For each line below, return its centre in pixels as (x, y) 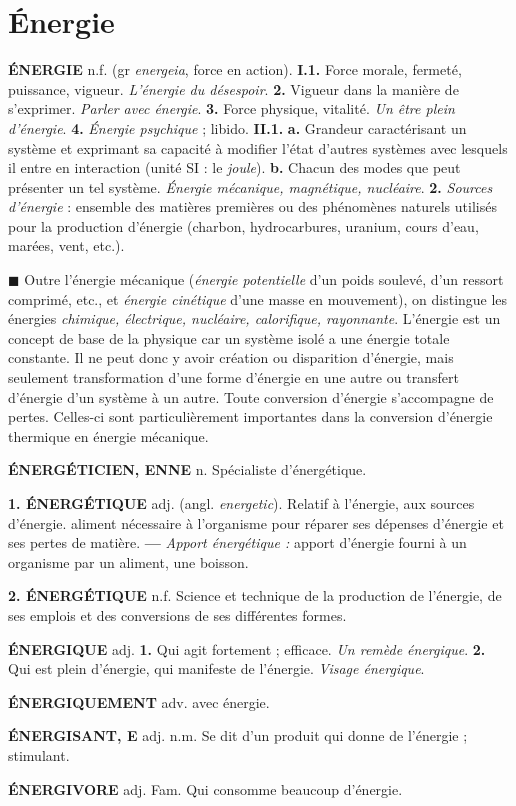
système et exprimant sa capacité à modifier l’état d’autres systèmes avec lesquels (258, 147)
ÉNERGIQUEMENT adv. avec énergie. (139, 701)
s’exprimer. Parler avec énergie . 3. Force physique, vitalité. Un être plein (231, 108)
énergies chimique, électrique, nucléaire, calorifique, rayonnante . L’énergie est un (254, 318)
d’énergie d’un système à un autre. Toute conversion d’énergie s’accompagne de (251, 396)
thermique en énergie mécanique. (108, 435)
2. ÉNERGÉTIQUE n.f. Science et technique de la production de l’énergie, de (255, 595)
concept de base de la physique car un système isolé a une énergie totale (229, 337)
